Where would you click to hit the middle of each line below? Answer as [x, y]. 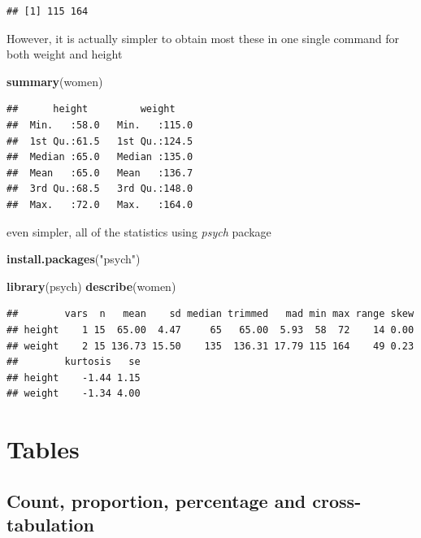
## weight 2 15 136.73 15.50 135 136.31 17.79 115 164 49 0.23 [210, 346]
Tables [43, 449]
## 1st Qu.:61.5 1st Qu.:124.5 [100, 141]
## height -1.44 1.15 [74, 377]
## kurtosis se [74, 362]
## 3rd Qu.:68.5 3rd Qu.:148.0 [100, 189]
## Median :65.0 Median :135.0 [100, 157]
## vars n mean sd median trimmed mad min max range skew [210, 314]
